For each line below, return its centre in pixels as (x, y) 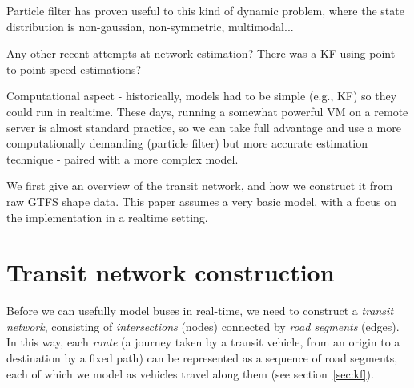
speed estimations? (95, 69)
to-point (26, 69)
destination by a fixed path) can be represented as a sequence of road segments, (202, 358)
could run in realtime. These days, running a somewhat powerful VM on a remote (207, 111)
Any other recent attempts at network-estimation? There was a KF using (186, 53)
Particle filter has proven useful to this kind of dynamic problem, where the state (205, 10)
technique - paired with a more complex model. (123, 158)
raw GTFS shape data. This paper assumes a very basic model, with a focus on (202, 201)
